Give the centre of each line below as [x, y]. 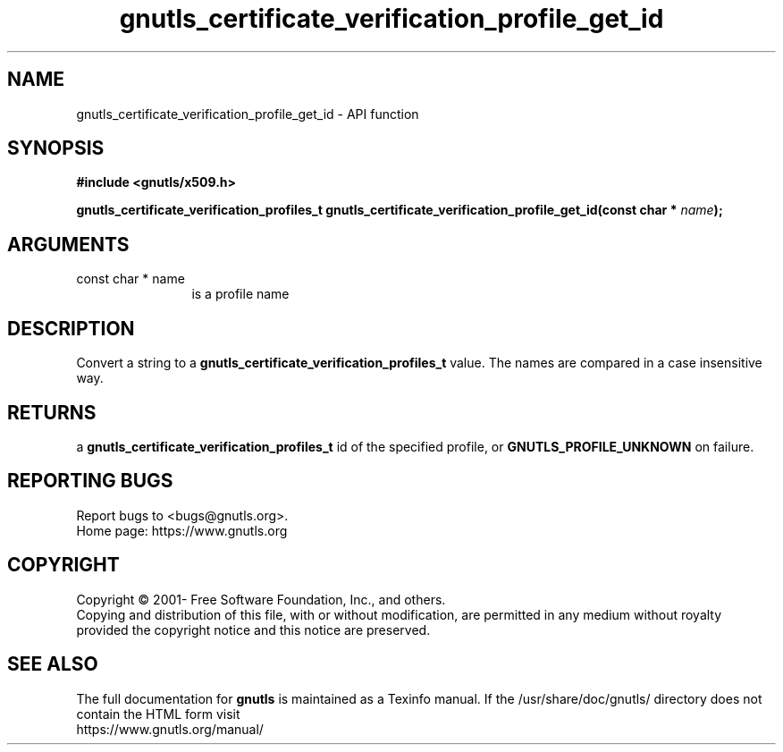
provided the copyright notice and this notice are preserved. [253, 629]
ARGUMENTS [68, 244]
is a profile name [240, 294]
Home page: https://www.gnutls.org [182, 530]
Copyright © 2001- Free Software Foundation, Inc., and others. [261, 599]
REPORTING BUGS [90, 481]
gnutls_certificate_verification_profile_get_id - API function [248, 114]
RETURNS [52, 412]
